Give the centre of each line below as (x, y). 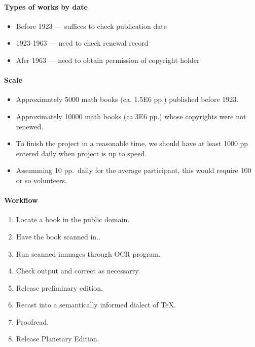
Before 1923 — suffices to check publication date (91, 26)
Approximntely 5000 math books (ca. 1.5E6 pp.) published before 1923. (127, 99)
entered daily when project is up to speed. (81, 153)
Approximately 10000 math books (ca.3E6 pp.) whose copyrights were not (131, 116)
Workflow (21, 200)
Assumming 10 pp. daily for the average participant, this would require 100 (134, 170)
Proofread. (32, 321)
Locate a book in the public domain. (73, 219)
